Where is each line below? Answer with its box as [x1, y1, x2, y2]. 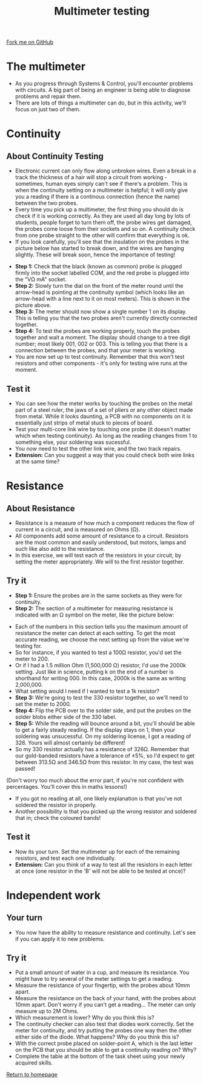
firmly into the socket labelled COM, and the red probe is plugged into [15, 269, 190, 277]
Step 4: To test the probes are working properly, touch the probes [15, 327, 180, 335]
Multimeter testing [54, 4, 150, 18]
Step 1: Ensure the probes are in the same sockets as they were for [15, 591, 183, 599]
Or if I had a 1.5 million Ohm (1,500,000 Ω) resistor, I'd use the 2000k [15, 661, 187, 669]
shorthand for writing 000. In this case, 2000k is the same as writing [15, 674, 186, 681]
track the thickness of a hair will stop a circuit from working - [15, 174, 168, 181]
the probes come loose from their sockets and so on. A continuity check [15, 225, 196, 233]
